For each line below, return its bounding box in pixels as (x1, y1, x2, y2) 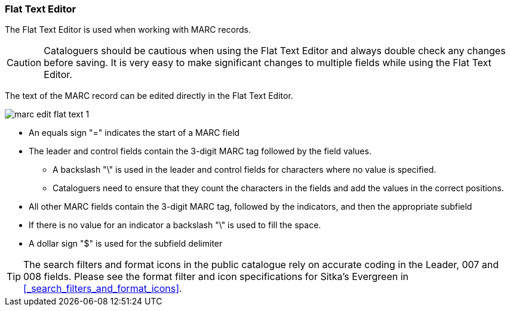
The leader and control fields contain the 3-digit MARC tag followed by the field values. (29, 146, 371, 157)
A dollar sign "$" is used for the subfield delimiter (29, 238, 223, 249)
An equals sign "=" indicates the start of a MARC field (29, 127, 240, 138)
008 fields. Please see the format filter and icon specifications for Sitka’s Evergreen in (23, 270, 409, 283)
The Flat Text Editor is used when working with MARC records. (5, 24, 251, 35)
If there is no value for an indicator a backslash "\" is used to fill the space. (29, 220, 321, 231)
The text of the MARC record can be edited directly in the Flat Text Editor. (5, 91, 293, 101)
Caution (7, 57, 42, 69)
